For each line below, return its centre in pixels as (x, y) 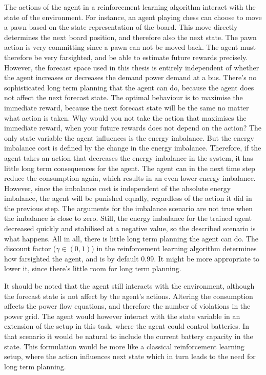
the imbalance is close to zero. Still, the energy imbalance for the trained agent (128, 218)
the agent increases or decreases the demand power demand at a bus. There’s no (130, 77)
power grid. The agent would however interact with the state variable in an (122, 316)
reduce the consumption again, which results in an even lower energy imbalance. (130, 178)
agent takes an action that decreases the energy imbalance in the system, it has (129, 157)
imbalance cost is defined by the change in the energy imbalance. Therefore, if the (133, 148)
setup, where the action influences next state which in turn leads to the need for (130, 356)
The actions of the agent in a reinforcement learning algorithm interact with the (130, 7)
